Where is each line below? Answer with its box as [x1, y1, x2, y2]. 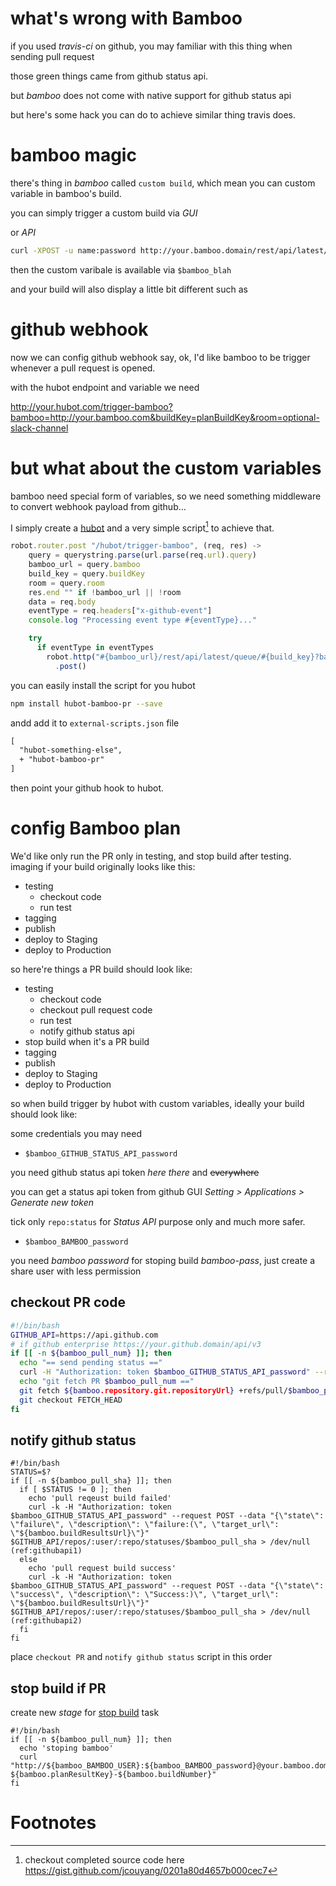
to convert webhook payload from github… [10, 500, 187, 512]
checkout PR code [10, 1294, 126, 1311]
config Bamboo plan [10, 817, 182, 840]
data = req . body [28, 597, 97, 607]
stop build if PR [10, 1680, 107, 1697]
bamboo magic [10, 144, 137, 167]
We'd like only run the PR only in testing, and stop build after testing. [10, 850, 292, 862]
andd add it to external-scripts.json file [10, 717, 180, 729]
